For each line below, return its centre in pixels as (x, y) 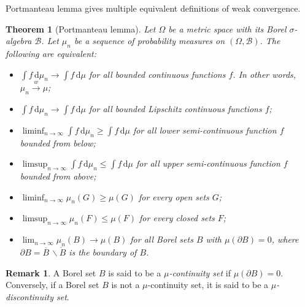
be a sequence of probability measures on (149, 41)
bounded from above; (58, 176)
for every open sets (174, 196)
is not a (125, 285)
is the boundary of (103, 252)
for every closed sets (177, 218)
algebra (19, 41)
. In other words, (264, 74)
